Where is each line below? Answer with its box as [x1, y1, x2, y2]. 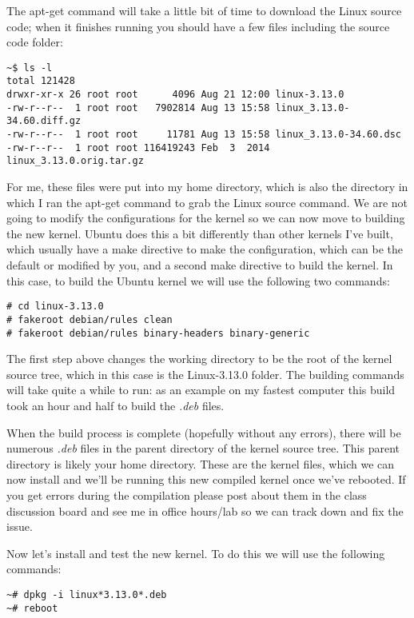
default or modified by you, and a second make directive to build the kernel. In [6, 257, 393, 273]
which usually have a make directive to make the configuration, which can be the [6, 241, 403, 257]
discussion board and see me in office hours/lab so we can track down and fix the [6, 502, 404, 519]
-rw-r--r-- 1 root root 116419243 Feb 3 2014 [6, 142, 270, 154]
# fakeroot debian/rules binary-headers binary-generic [6, 327, 310, 339]
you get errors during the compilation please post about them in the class [6, 486, 367, 503]
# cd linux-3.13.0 [6, 301, 104, 313]
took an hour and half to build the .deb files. [6, 397, 225, 413]
